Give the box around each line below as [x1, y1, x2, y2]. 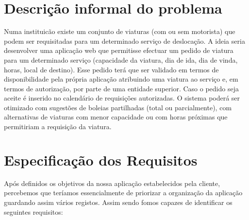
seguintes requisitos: [4, 206, 63, 217]
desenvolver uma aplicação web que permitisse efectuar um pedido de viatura [4, 45, 233, 55]
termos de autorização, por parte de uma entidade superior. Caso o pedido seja [4, 83, 239, 93]
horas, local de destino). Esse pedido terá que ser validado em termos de [4, 64, 219, 74]
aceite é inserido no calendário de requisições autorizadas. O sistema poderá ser [4, 93, 240, 103]
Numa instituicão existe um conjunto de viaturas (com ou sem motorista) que [4, 26, 235, 36]
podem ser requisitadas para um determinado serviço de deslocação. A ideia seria [4, 35, 245, 46]
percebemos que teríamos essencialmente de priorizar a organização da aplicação [4, 187, 243, 198]
